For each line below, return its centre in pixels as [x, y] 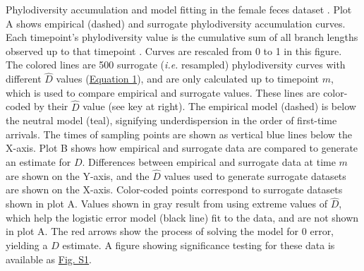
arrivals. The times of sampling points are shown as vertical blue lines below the [179, 134]
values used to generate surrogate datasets [255, 175]
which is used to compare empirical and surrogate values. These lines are [163, 92]
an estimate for [38, 161]
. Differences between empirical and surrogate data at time [209, 161]
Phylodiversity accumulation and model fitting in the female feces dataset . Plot [179, 9]
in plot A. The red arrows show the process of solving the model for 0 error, [170, 231]
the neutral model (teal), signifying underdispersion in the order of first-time [171, 120]
